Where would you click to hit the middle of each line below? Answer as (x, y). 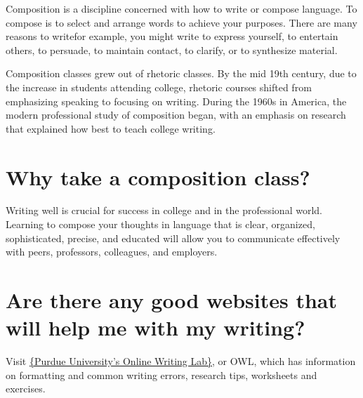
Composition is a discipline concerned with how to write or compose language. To (181, 8)
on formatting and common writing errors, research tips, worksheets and (161, 374)
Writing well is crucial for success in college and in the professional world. (164, 210)
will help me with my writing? (156, 327)
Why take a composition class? (158, 177)
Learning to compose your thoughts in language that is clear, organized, (160, 224)
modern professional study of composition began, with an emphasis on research (176, 115)
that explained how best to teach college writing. (111, 128)
